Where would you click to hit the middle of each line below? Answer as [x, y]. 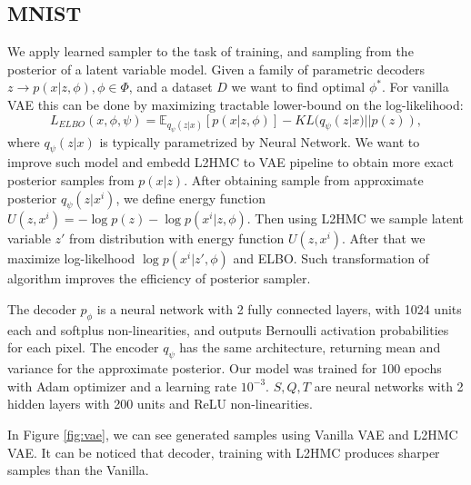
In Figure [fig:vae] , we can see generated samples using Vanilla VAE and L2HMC [233, 434]
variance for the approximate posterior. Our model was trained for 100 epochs [225, 368]
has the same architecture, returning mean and [310, 347]
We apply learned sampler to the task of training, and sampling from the [210, 51]
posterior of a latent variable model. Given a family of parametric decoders [216, 69]
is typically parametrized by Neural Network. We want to [260, 141]
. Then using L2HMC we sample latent [356, 218]
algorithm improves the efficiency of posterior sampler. [159, 278]
